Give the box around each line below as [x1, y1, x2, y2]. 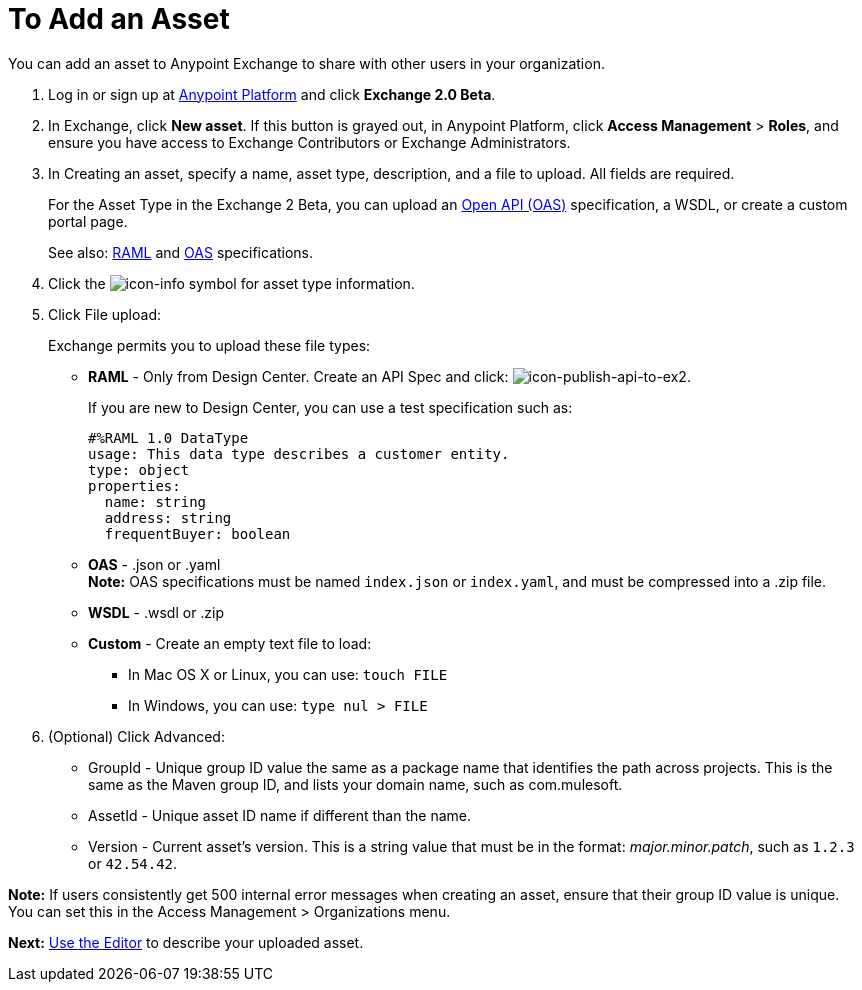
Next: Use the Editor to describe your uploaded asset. [8, 933, 364, 951]
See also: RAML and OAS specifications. [48, 243, 314, 261]
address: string [104, 509, 232, 526]
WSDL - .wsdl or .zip [88, 603, 225, 621]
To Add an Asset [8, 2, 230, 36]
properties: [88, 477, 181, 494]
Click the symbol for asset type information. [48, 274, 415, 292]
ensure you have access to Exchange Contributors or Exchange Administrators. [48, 133, 571, 151]
